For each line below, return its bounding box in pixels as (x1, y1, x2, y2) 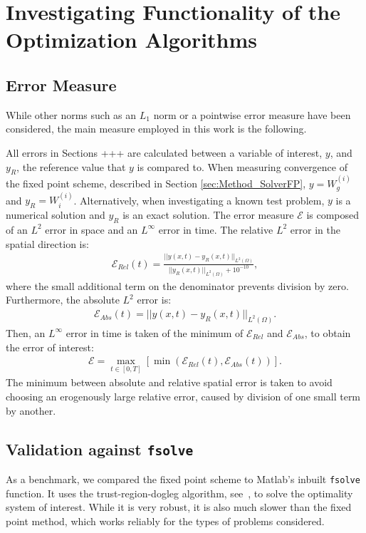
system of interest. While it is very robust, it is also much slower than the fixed (6, 500, 352, 514)
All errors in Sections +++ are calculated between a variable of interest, (6, 145, 323, 160)
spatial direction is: (6, 236, 89, 251)
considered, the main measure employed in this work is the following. (6, 121, 307, 136)
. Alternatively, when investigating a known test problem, (73, 192, 325, 207)
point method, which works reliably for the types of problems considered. (6, 513, 325, 528)
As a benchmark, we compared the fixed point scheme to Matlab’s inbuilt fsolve (6, 471, 360, 486)
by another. (6, 403, 56, 418)
